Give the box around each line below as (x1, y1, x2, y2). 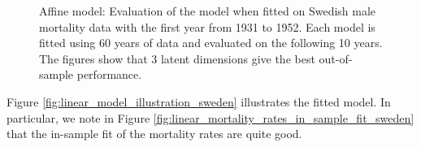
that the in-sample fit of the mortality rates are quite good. (7, 125, 302, 142)
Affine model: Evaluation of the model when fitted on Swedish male (39, 2, 376, 19)
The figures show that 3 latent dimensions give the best (39, 50, 315, 67)
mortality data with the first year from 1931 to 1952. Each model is (39, 18, 375, 35)
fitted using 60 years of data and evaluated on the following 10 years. (39, 34, 383, 51)
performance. (76, 66, 142, 83)
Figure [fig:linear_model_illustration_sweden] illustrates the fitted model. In (7, 93, 391, 110)
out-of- (319, 50, 353, 67)
